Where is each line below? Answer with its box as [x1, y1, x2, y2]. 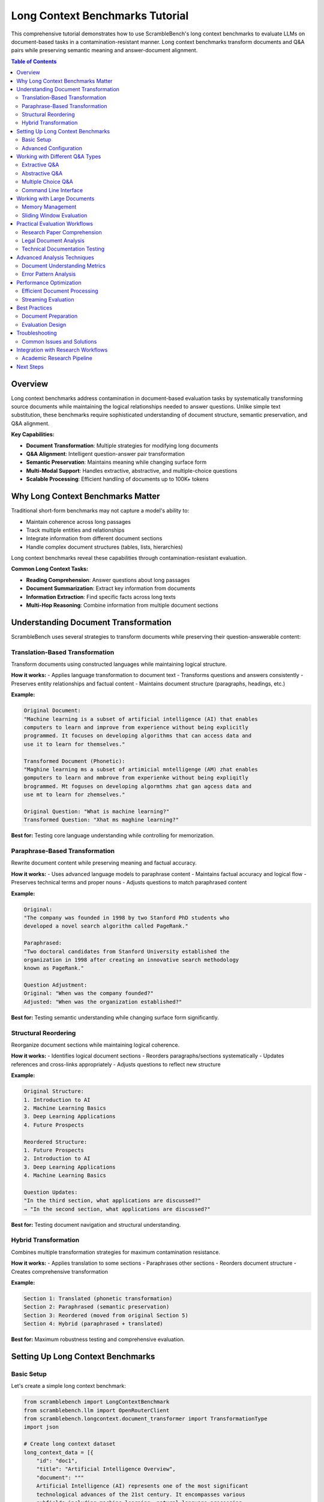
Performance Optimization [16, 279, 82, 286]
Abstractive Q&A [22, 169, 63, 177]
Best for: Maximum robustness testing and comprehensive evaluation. [11, 1336, 185, 1343]
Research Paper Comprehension [22, 228, 102, 236]
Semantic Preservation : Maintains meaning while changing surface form [26, 458, 207, 466]
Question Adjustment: [23, 982, 88, 988]
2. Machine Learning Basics [23, 1104, 106, 1111]
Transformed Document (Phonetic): [23, 758, 125, 764]
